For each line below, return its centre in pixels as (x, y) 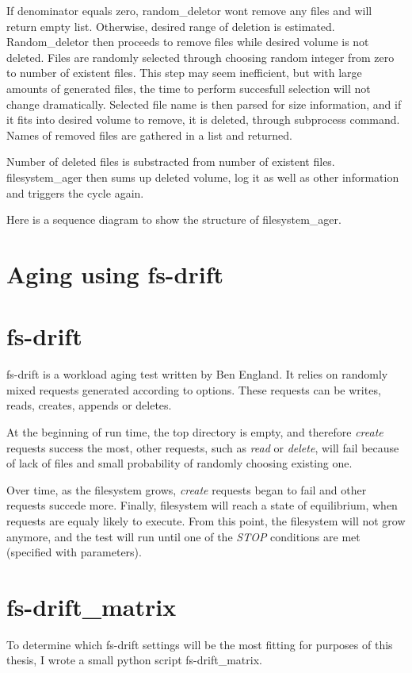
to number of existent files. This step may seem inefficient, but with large (184, 73)
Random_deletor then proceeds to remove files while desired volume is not (188, 42)
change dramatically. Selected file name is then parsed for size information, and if (204, 104)
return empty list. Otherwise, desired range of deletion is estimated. (171, 26)
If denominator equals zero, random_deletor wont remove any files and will (189, 10)
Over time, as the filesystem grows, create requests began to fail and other (187, 489)
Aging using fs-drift (115, 273)
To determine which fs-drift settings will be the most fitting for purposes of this (200, 644)
